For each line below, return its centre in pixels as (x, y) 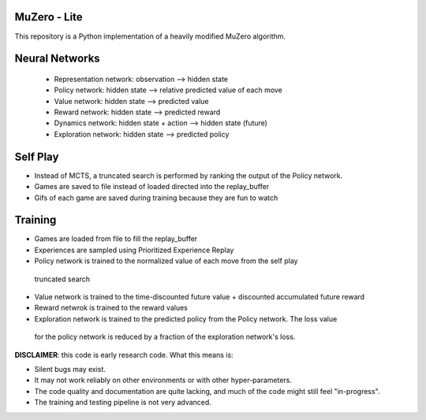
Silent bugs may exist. (70, 369)
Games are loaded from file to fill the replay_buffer (116, 239)
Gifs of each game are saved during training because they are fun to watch (156, 198)
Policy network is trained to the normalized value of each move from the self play (166, 261)
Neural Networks (57, 59)
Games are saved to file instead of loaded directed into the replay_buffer (152, 187)
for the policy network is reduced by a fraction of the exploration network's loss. (165, 337)
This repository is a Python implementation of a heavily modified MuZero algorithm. (150, 36)
